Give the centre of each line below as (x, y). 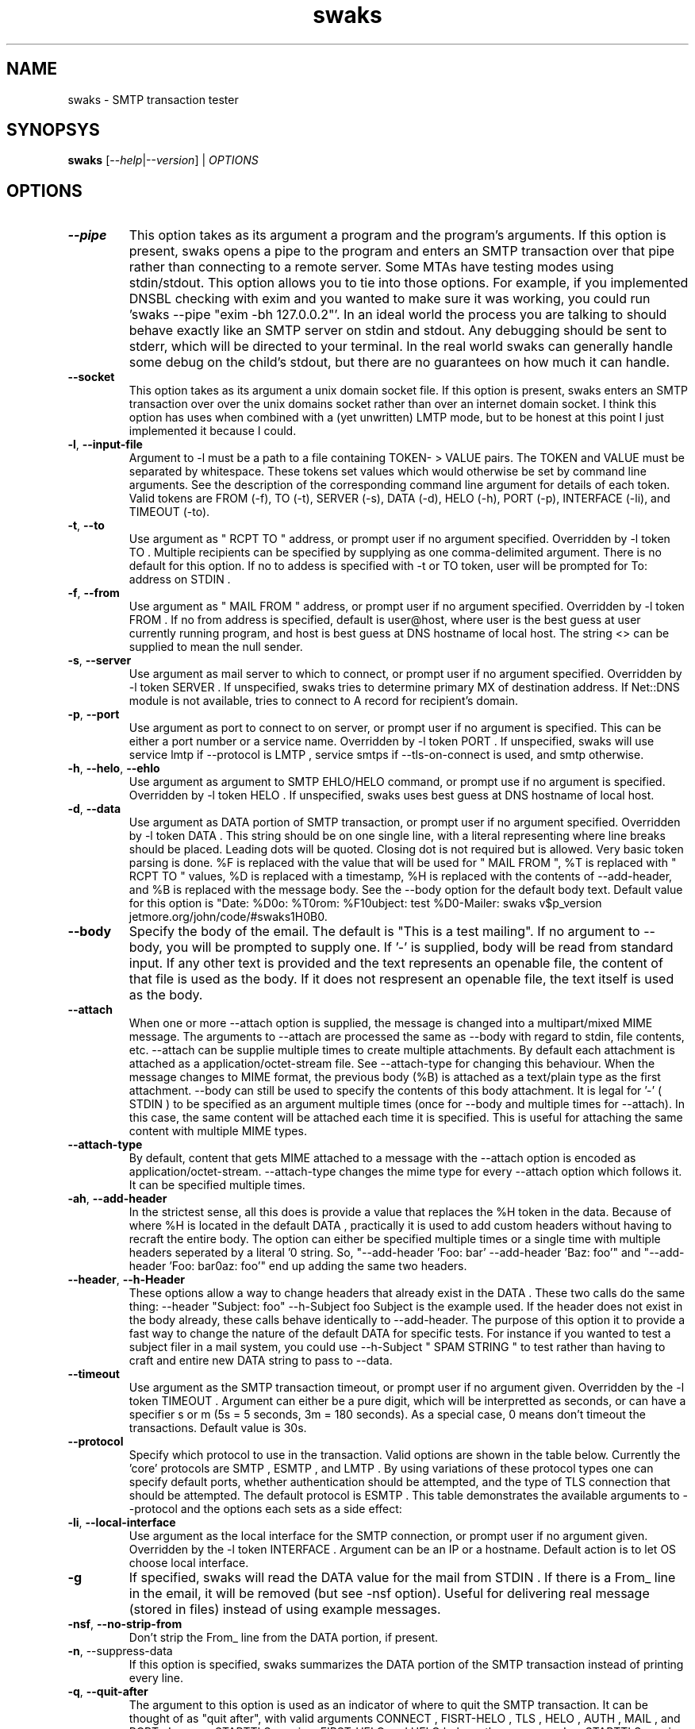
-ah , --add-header (117, 1199)
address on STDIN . (180, 580)
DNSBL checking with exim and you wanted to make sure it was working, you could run (390, 299)
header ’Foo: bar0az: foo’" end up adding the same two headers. (298, 1266)
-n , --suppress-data (120, 1651)
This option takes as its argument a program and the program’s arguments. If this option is (397, 235)
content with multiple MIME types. (218, 1131)
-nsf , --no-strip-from (125, 1624)
